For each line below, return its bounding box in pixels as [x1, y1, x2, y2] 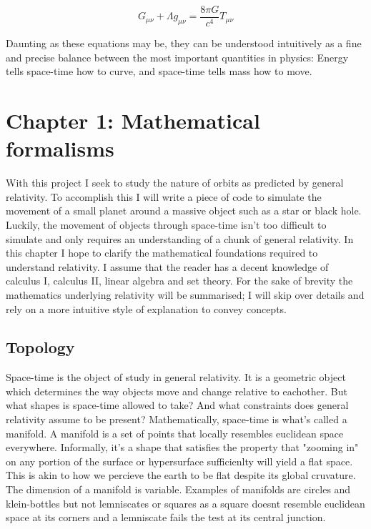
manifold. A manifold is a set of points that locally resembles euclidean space [6, 425, 344, 440]
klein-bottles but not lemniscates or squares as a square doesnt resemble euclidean [6, 495, 365, 510]
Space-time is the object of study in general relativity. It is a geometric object [6, 370, 346, 385]
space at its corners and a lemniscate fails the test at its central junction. [6, 510, 326, 525]
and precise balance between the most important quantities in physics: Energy [6, 49, 349, 64]
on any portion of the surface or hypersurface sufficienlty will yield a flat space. [6, 453, 353, 468]
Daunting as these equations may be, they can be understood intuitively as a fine [6, 36, 362, 51]
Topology [6, 336, 75, 358]
